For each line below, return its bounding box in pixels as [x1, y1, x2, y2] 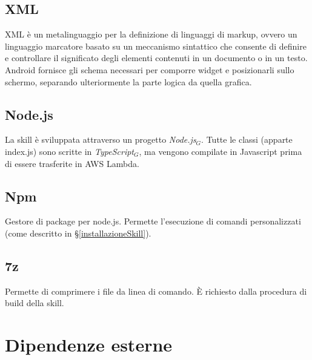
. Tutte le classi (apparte [201, 133, 293, 146]
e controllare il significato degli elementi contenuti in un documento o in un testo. [5, 51, 308, 64]
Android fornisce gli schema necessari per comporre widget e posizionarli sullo [5, 63, 294, 76]
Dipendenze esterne [5, 332, 173, 357]
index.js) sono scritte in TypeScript [5, 145, 134, 157]
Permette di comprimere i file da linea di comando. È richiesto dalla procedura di [5, 284, 307, 297]
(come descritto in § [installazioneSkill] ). [5, 226, 151, 239]
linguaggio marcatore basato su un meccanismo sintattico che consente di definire [5, 39, 307, 52]
